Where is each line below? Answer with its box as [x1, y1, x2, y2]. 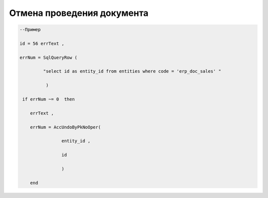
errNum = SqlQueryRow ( [19, 55, 78, 60]
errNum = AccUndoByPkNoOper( [30, 124, 101, 130]
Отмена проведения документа [9, 7, 149, 18]
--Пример [19, 27, 41, 32]
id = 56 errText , [19, 40, 65, 46]
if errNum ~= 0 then [22, 97, 75, 102]
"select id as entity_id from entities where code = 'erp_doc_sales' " [43, 69, 221, 74]
